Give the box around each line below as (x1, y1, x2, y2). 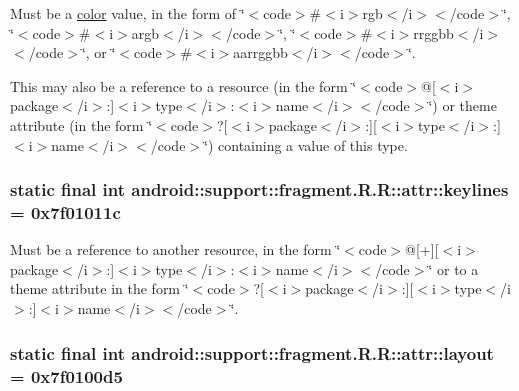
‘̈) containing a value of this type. (204, 134, 408, 155)
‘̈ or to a (428, 258, 479, 279)
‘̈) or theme (428, 95, 497, 116)
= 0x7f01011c (10, 200, 121, 224)
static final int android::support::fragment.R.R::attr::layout (10, 340, 494, 365)
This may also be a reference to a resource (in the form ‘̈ (10, 75, 357, 96)
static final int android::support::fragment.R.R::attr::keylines (10, 177, 509, 202)
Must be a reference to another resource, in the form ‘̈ (10, 239, 341, 260)
